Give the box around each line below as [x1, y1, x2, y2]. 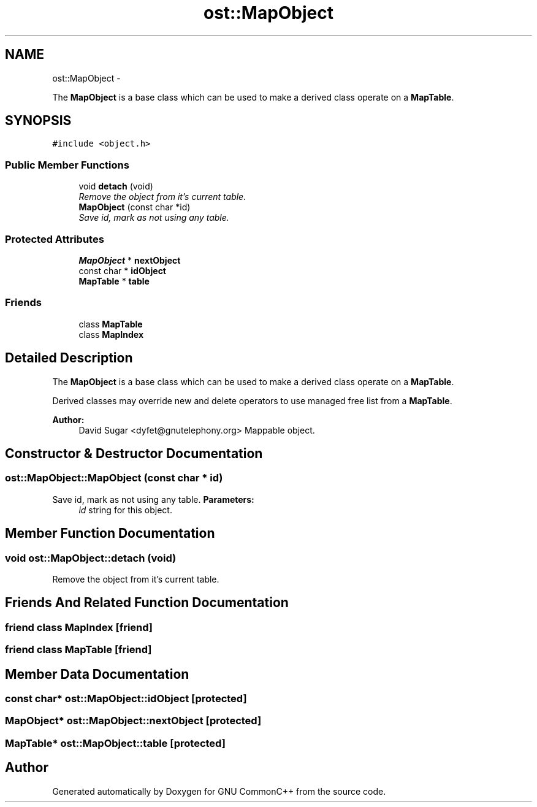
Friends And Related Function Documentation [5, 595, 289, 611]
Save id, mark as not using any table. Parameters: [52, 494, 254, 505]
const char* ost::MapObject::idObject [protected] [5, 692, 247, 705]
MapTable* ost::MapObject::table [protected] [5, 736, 226, 749]
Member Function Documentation [5, 526, 215, 541]
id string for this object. [78, 504, 172, 515]
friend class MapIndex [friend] [5, 621, 153, 633]
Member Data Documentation [5, 666, 189, 682]
